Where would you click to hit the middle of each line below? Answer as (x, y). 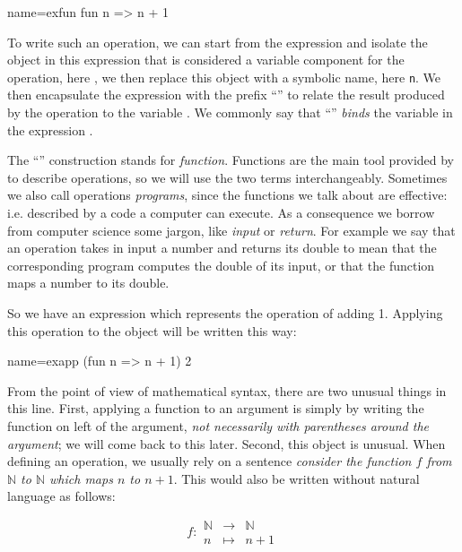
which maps (81, 478)
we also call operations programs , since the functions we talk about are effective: (227, 195)
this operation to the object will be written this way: (152, 330)
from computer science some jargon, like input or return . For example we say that (231, 230)
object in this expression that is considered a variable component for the (206, 60)
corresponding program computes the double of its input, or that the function (221, 265)
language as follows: (61, 496)
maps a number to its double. (88, 283)
